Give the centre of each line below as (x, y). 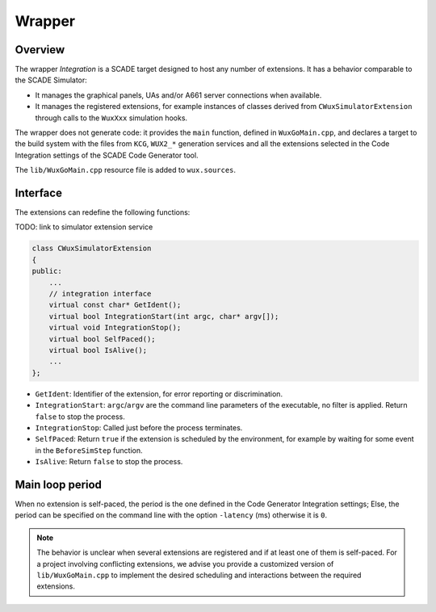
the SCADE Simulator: (51, 80)
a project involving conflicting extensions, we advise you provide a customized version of (185, 564)
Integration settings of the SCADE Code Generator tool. (107, 155)
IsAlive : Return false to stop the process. (109, 462)
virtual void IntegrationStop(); (115, 328)
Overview (40, 50)
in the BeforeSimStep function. (89, 450)
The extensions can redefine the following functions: (103, 212)
